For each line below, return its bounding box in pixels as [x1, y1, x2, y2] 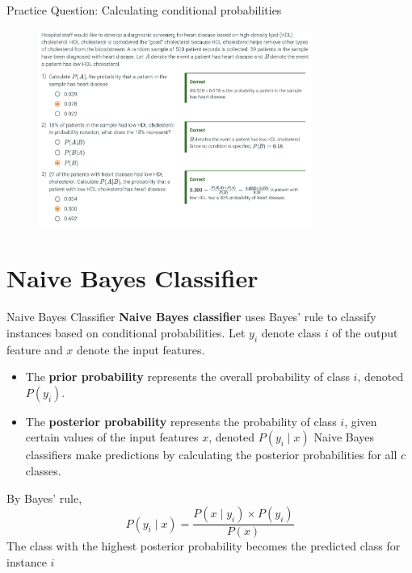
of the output [332, 324, 398, 341]
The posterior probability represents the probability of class [25, 412, 337, 429]
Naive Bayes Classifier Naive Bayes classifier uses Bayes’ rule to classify [6, 308, 376, 325]
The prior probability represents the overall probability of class [25, 368, 350, 385]
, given [344, 412, 377, 429]
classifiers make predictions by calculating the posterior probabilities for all [25, 446, 397, 463]
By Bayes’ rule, [6, 489, 82, 506]
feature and [6, 341, 63, 358]
